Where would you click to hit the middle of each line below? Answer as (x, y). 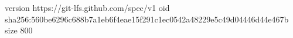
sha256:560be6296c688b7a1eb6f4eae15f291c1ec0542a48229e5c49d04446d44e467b (147, 19)
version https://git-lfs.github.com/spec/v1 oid (87, 7)
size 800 (19, 30)
